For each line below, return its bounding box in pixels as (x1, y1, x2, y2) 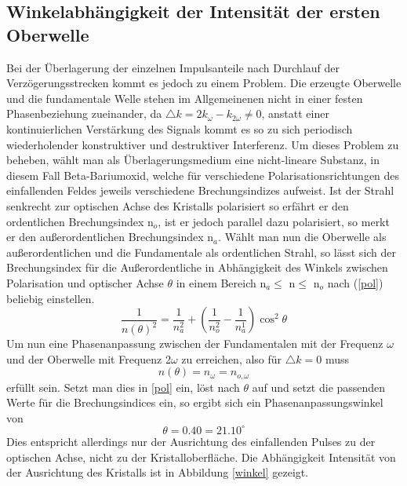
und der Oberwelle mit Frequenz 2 (6, 350, 171, 367)
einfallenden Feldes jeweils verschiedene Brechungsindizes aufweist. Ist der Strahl (6, 182, 394, 199)
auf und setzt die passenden (252, 378, 386, 395)
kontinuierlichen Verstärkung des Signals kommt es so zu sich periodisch (6, 120, 353, 137)
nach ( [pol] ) (327, 274, 383, 291)
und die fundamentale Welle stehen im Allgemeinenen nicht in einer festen (6, 90, 363, 106)
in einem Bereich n (176, 274, 267, 291)
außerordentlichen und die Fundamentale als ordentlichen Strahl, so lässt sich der (6, 243, 397, 260)
